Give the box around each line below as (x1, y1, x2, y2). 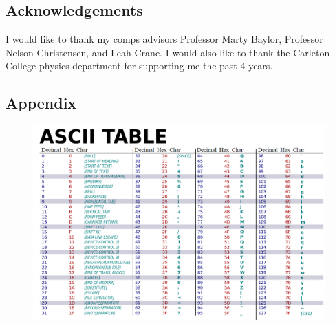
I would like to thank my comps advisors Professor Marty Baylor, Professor (6, 32, 323, 46)
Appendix (6, 92, 77, 113)
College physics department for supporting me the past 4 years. (6, 58, 273, 73)
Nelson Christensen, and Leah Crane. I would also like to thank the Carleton (6, 45, 330, 59)
